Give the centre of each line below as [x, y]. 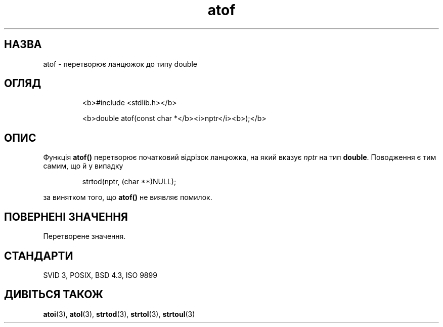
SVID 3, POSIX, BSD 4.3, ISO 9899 [100, 275]
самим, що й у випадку [83, 166]
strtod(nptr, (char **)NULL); [129, 182]
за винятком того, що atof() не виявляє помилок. [128, 197]
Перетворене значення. [84, 236]
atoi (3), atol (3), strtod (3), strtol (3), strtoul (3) [119, 314]
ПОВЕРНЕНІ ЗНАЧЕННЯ [66, 217]
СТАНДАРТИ [39, 256]
